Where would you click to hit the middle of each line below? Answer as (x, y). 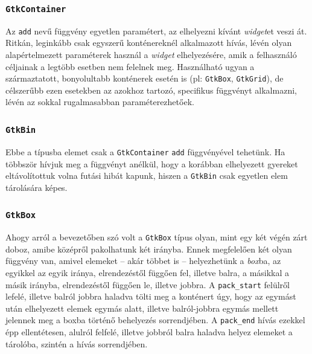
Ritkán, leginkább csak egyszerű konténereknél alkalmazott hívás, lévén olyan (149, 43)
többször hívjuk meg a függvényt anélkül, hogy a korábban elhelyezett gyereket (152, 163)
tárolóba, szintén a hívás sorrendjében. (77, 343)
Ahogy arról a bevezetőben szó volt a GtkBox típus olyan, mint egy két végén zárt (157, 237)
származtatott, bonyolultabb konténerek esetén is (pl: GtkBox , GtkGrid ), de (145, 78)
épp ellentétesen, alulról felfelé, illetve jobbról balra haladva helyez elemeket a (149, 332)
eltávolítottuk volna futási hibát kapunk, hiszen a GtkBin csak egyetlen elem (147, 175)
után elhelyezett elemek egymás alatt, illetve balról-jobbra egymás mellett (142, 308)
